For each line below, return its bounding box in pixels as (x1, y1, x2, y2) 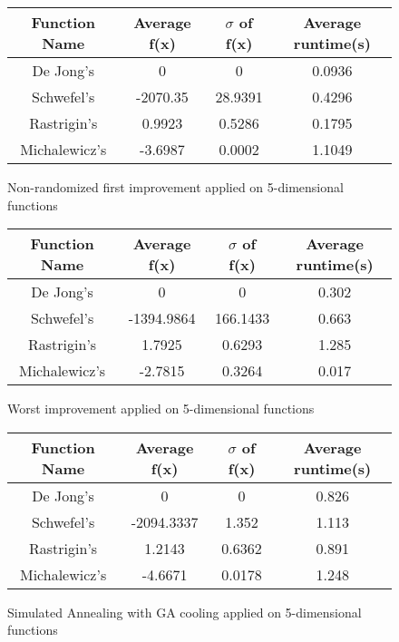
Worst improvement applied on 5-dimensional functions (7, 399, 315, 418)
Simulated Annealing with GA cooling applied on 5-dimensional (7, 602, 362, 621)
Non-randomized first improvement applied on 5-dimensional (7, 178, 344, 196)
